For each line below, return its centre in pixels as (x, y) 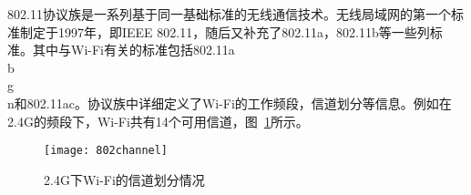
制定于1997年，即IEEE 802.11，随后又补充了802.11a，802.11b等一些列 (225, 31)
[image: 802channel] (106, 151)
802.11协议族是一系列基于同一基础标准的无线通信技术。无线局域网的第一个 (229, 14)
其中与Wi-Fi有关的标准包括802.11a (133, 50)
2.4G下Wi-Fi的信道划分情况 (124, 179)
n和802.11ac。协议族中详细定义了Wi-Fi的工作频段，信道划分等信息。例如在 (230, 103)
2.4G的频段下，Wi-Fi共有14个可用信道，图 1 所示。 (158, 121)
